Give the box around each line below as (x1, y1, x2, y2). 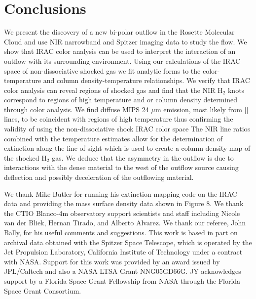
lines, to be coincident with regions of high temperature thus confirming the (4, 114, 233, 124)
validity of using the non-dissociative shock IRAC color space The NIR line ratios (4, 124, 251, 134)
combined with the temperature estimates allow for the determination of (4, 133, 223, 143)
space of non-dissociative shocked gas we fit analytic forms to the (4, 65, 201, 76)
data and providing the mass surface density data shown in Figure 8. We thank (4, 198, 244, 209)
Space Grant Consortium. (4, 285, 81, 296)
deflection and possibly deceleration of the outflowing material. (4, 172, 194, 182)
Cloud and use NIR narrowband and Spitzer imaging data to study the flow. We (4, 36, 247, 46)
